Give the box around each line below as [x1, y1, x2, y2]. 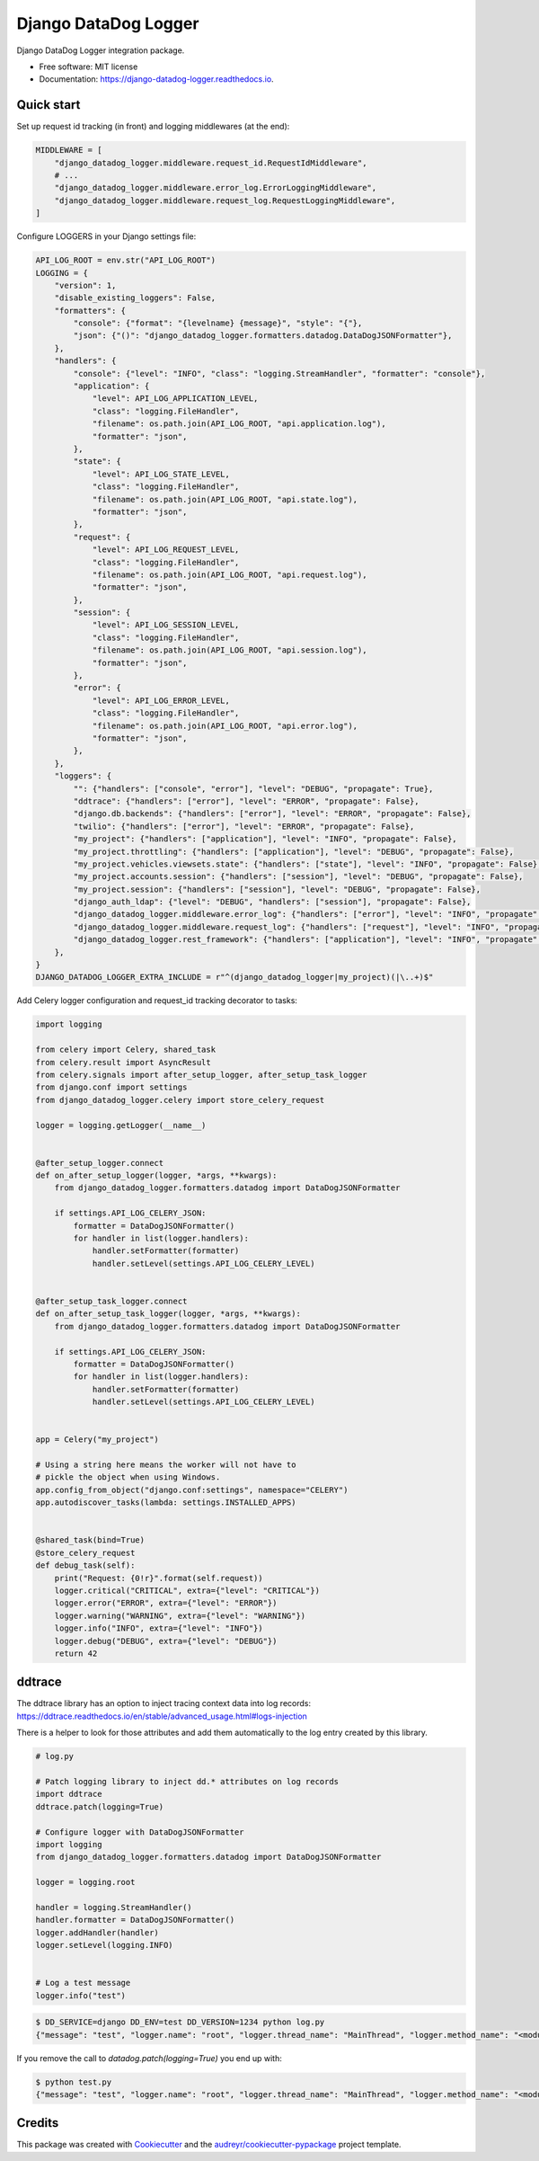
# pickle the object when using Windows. [35, 1472, 221, 1482]
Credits [16, 2115, 59, 2130]
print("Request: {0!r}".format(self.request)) [54, 1573, 264, 1583]
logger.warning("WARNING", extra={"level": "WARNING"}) [54, 1610, 306, 1621]
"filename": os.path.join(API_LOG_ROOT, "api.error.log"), [92, 720, 358, 731]
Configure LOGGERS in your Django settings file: [16, 231, 197, 242]
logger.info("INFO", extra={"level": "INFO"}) [54, 1623, 264, 1633]
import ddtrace [35, 1789, 102, 1800]
